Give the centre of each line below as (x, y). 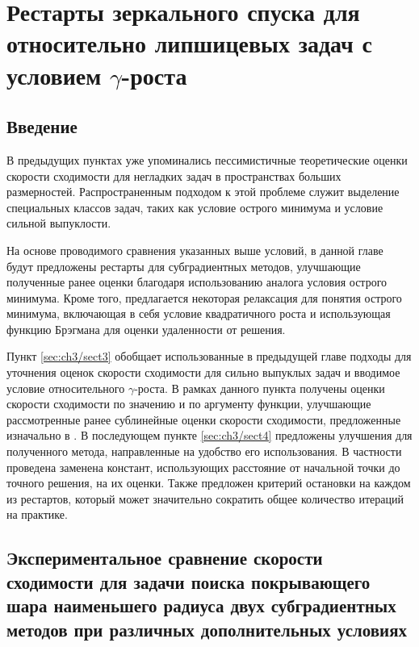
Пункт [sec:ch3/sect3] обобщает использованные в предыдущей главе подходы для (209, 356)
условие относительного (66, 388)
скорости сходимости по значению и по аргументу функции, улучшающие (189, 404)
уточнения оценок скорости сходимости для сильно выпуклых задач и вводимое (203, 372)
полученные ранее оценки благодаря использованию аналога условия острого (197, 282)
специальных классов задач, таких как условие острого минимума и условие (195, 207)
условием (54, 75)
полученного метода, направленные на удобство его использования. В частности (204, 451)
